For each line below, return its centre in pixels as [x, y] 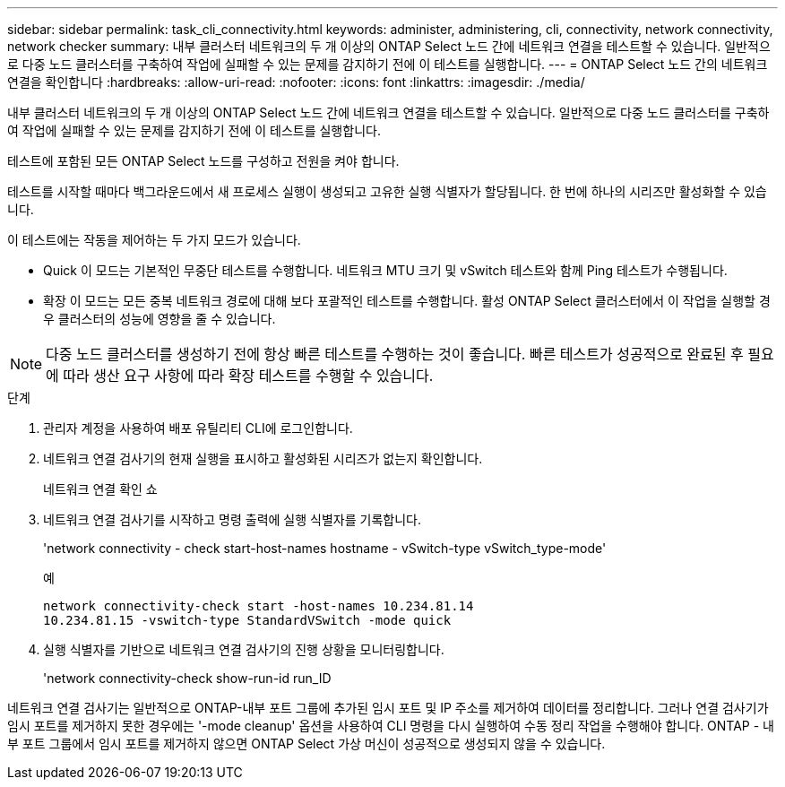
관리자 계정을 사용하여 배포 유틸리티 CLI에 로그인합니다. [198, 428]
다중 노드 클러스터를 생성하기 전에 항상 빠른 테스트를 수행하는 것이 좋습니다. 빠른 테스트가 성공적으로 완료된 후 [395, 354]
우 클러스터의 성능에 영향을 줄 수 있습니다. [160, 319]
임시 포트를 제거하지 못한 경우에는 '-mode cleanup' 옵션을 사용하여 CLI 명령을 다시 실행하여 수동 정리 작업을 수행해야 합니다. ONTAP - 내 [391, 726]
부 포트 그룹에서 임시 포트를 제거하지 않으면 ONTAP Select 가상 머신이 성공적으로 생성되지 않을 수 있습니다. [306, 744]
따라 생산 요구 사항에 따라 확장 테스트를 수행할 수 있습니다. [248, 376]
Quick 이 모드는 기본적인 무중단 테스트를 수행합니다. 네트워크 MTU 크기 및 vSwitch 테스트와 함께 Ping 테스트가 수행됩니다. [385, 270]
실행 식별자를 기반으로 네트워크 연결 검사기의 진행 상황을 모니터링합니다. [244, 649]
